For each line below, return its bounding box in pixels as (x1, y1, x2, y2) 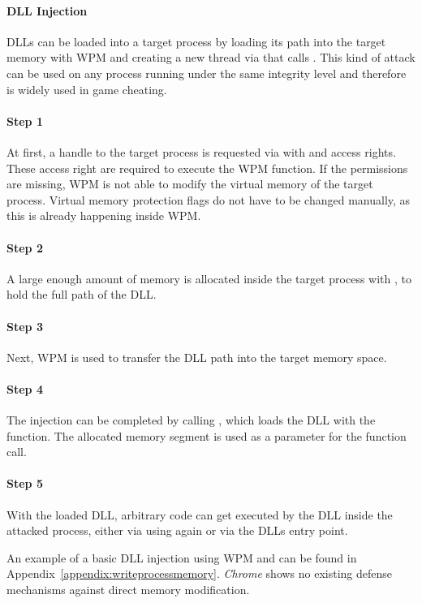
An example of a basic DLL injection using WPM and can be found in (6, 549, 357, 566)
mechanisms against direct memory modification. (6, 581, 250, 598)
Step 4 (6, 380, 43, 397)
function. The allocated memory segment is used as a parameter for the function (6, 427, 407, 444)
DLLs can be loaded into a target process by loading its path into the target (6, 32, 386, 50)
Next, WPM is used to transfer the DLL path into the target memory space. (6, 348, 387, 365)
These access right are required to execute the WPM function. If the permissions (6, 159, 408, 176)
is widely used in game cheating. (6, 80, 167, 97)
